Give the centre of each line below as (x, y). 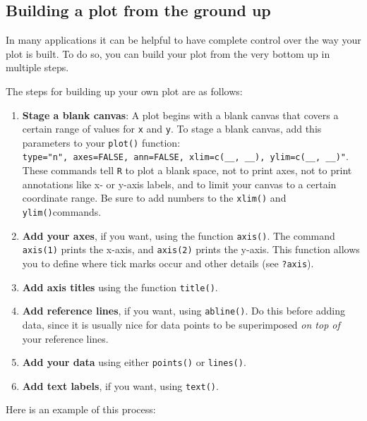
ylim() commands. (62, 212)
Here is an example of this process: (81, 409)
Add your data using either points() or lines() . (134, 362)
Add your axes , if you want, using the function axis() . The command (179, 235)
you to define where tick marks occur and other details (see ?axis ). (168, 263)
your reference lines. (65, 338)
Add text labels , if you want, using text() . (120, 385)
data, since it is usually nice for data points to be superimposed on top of (181, 324)
